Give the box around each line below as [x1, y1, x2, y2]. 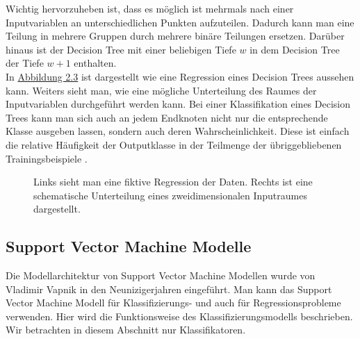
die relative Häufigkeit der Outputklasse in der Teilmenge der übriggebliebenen [6, 137, 342, 151]
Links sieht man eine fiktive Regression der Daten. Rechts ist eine [33, 174, 313, 189]
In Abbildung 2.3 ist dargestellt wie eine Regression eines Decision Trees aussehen [6, 69, 354, 83]
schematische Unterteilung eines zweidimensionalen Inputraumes [33, 188, 307, 202]
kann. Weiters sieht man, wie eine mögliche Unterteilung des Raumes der [6, 83, 317, 97]
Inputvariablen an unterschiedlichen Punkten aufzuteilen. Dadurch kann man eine [6, 15, 354, 29]
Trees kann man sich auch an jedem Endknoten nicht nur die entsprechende [6, 110, 328, 124]
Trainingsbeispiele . [6, 151, 88, 165]
